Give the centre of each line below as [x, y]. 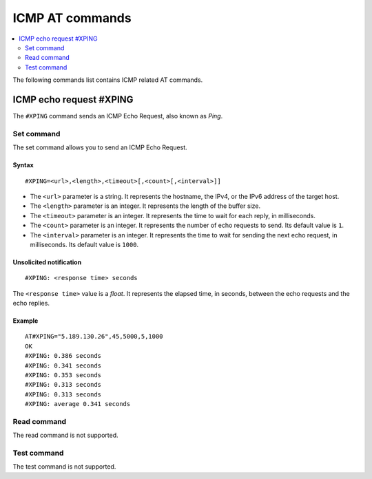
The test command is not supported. [64, 467]
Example [25, 321]
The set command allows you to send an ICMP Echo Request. [100, 147]
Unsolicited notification [47, 262]
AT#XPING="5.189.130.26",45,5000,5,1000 [94, 337]
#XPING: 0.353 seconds [63, 375]
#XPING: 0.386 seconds [63, 356]
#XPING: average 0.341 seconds [78, 404]
